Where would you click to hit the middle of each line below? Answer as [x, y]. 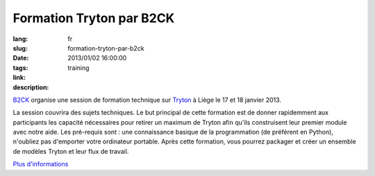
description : [31, 87]
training [78, 68]
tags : [20, 68]
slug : [20, 48]
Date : [21, 58]
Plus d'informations [41, 164]
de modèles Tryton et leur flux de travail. [71, 151]
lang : [20, 39]
